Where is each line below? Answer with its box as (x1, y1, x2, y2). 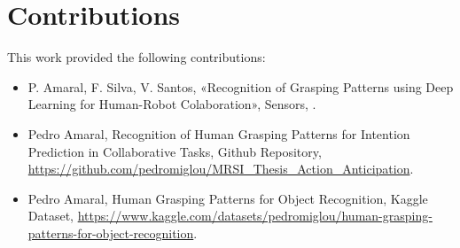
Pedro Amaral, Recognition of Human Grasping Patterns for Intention (27, 124, 410, 143)
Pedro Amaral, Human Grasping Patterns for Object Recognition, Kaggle (27, 189, 428, 207)
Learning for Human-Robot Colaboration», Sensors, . (27, 95, 316, 113)
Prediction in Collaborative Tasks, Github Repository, (27, 142, 322, 160)
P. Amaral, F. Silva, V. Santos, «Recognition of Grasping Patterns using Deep (27, 77, 454, 96)
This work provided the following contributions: (7, 48, 266, 66)
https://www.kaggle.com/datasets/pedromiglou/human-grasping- (77, 206, 433, 225)
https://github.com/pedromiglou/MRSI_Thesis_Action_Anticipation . (27, 159, 414, 178)
